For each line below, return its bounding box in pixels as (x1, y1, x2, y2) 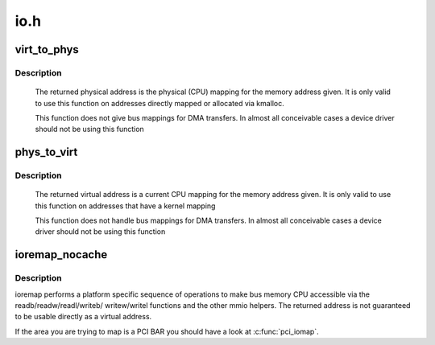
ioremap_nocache (14, 248, 108, 261)
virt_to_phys (14, 43, 80, 56)
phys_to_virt (14, 146, 78, 159)
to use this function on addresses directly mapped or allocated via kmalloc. (35, 98, 285, 108)
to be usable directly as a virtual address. (14, 312, 152, 322)
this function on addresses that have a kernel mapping (35, 201, 216, 211)
